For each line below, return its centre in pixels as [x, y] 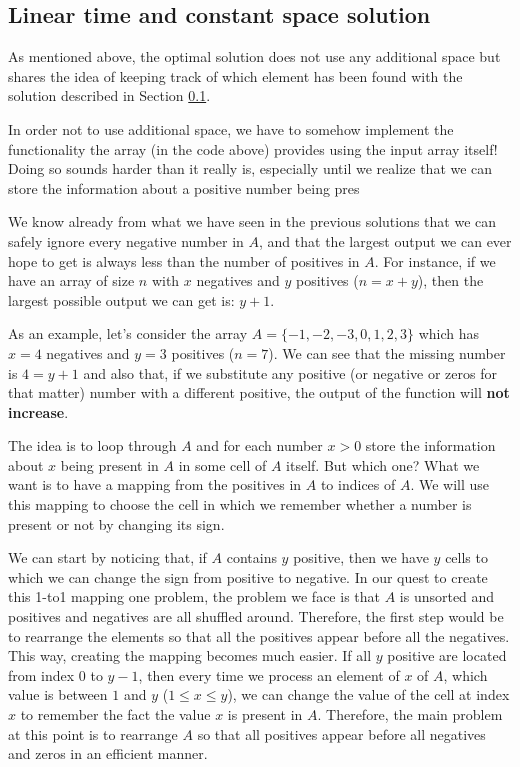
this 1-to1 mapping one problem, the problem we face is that [194, 596]
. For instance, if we [435, 260]
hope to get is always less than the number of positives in [184, 260]
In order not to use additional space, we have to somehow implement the [231, 128]
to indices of [358, 484]
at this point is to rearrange [93, 733]
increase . [38, 411]
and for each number [259, 445]
